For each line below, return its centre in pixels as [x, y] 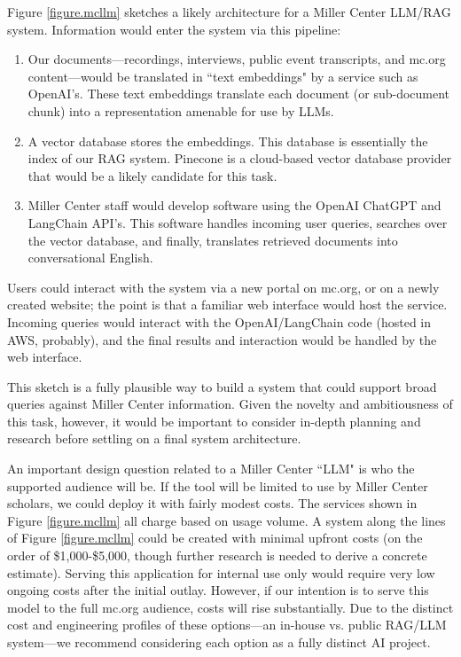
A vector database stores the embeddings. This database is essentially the [228, 141]
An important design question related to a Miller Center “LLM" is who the [211, 469]
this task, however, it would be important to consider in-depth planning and [214, 421]
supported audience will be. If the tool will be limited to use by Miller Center [218, 485]
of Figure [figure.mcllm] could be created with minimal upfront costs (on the [215, 538]
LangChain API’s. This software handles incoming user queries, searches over [238, 222]
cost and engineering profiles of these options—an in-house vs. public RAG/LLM [227, 625]
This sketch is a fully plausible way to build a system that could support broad [222, 386]
